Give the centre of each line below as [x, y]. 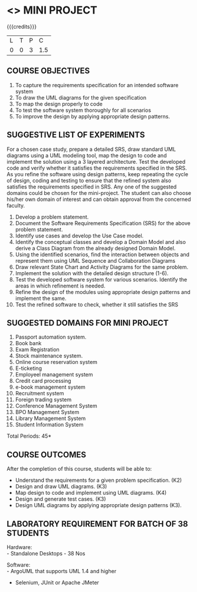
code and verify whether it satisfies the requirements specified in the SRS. [97, 168]
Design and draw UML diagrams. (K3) [61, 487]
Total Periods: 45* [29, 436]
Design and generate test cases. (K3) [60, 499]
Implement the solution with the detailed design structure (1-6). [92, 273]
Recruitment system [40, 393]
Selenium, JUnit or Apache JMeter [57, 583]
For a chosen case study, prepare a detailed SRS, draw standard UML [91, 149]
